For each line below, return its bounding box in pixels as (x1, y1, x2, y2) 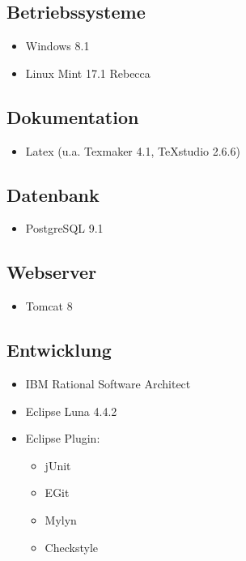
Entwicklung (6, 337, 112, 362)
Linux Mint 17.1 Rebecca (25, 64, 151, 81)
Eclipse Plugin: (25, 430, 100, 447)
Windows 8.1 (25, 37, 90, 54)
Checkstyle (45, 538, 98, 555)
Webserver (6, 259, 97, 285)
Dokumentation (6, 104, 139, 129)
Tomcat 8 (25, 298, 73, 315)
